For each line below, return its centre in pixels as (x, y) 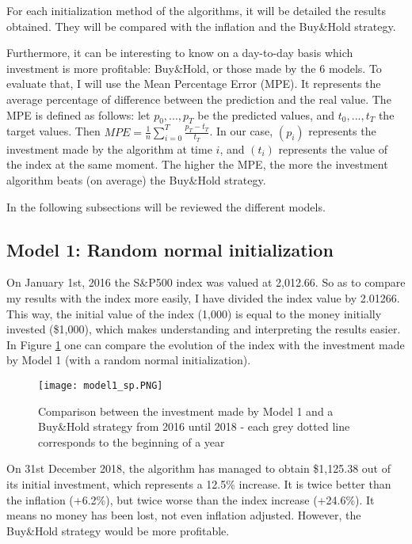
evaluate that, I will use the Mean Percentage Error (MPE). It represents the (194, 84)
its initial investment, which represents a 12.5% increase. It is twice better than (199, 484)
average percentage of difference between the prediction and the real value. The (199, 99)
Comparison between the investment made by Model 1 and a (186, 411)
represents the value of (333, 148)
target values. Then (53, 131)
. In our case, (241, 131)
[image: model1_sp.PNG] (101, 386)
